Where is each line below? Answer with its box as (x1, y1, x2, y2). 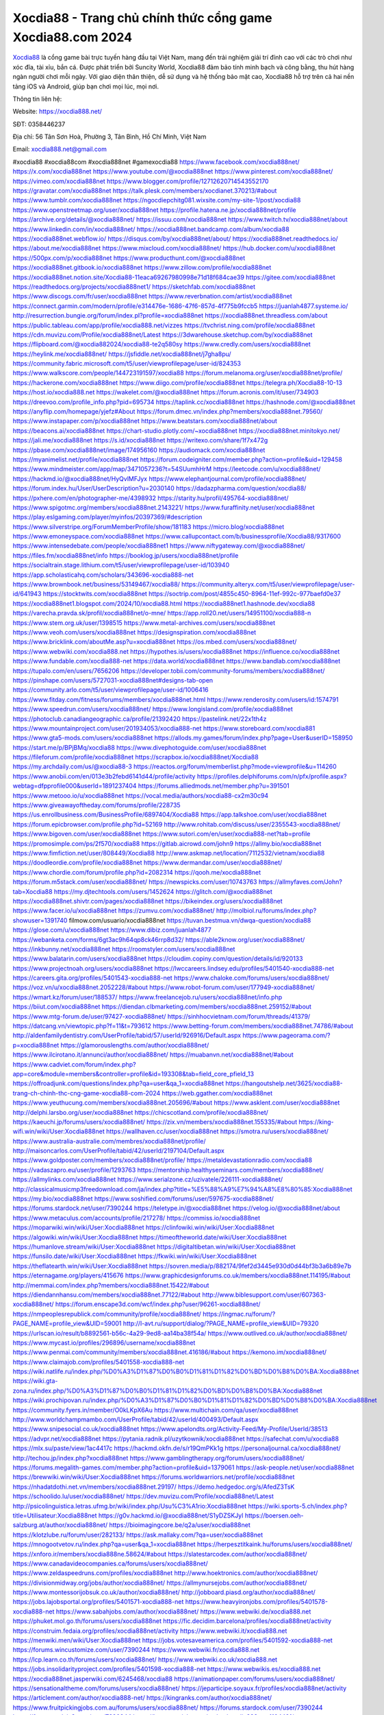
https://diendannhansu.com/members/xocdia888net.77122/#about (12, 1290, 201, 1299)
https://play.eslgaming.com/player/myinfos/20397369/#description (12, 513, 203, 521)
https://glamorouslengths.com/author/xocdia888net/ (60, 1041, 209, 1049)
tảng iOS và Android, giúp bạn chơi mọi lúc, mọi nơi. (12, 82, 159, 91)
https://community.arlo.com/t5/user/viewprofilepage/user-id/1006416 (12, 686, 209, 694)
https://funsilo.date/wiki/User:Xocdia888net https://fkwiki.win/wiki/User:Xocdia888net (12, 1252, 257, 1260)
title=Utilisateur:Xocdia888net (12, 1511, 97, 1519)
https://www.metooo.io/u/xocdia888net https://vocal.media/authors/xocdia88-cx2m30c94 (12, 791, 269, 799)
